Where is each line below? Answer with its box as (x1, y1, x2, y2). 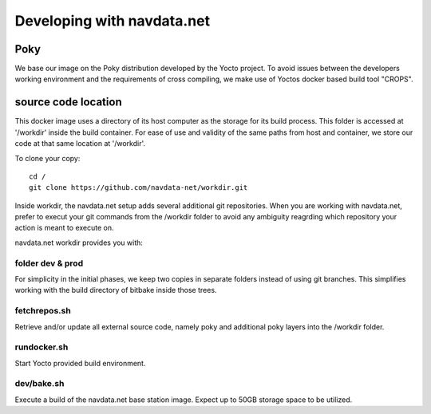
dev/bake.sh (14, 378, 65, 389)
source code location (14, 96, 123, 109)
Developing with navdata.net (14, 12, 211, 30)
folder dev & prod (14, 258, 84, 269)
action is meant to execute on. (14, 223, 114, 233)
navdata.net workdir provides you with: (14, 238, 144, 247)
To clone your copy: (14, 153, 81, 163)
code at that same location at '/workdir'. (14, 139, 146, 148)
